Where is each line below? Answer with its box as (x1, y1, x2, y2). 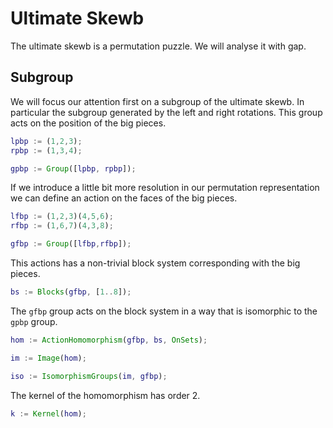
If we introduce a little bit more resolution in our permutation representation (10, 182, 320, 194)
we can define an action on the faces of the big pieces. (10, 192, 238, 204)
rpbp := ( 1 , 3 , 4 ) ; (10, 145, 83, 156)
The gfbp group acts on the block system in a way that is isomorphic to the (10, 305, 318, 317)
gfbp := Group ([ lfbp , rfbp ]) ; (10, 239, 132, 249)
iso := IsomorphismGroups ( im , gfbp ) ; (10, 371, 168, 381)
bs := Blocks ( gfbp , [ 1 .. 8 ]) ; (10, 287, 132, 297)
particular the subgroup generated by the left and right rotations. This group (10, 106, 323, 118)
